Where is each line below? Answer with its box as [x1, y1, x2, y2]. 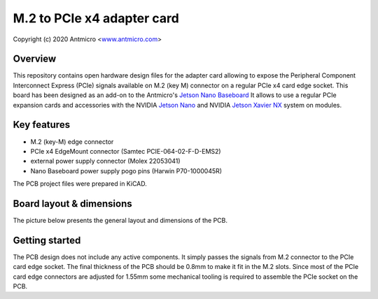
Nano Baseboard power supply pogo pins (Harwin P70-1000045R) [30, 166, 223, 175]
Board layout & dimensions [13, 198, 132, 210]
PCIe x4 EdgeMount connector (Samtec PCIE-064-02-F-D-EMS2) [30, 147, 221, 155]
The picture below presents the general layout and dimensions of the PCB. [13, 217, 227, 224]
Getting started [13, 234, 81, 246]
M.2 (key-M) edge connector [30, 137, 114, 146]
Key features [13, 119, 70, 131]
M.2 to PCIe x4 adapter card [13, 10, 180, 26]
